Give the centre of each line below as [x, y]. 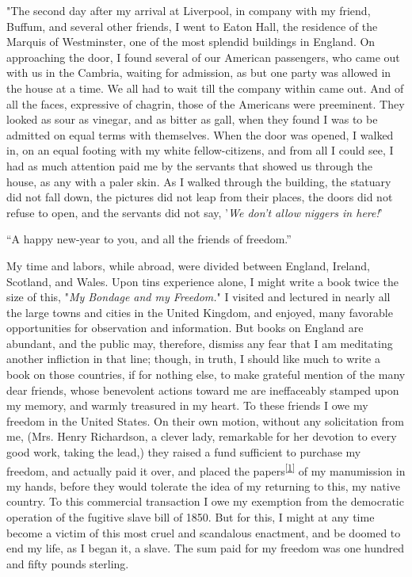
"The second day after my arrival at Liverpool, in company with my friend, [189, 10]
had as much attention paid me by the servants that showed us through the [190, 165]
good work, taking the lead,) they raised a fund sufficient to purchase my [184, 452]
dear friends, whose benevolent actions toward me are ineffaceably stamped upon [203, 390]
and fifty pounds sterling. [68, 563]
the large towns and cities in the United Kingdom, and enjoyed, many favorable [200, 312]
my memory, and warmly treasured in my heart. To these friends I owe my [187, 405]
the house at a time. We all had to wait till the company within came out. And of [205, 88]
